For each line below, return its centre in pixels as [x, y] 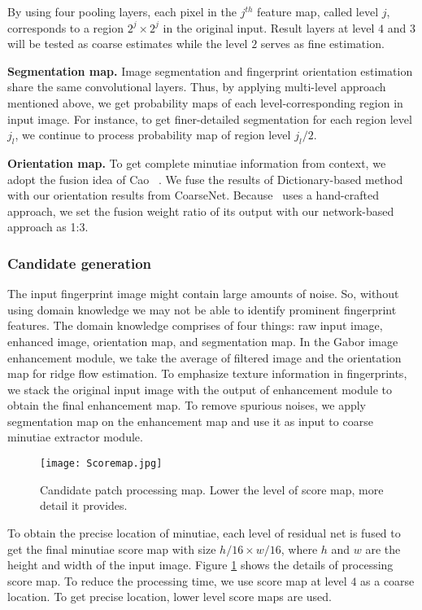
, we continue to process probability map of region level [153, 135]
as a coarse [387, 580]
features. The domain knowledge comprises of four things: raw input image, [195, 325]
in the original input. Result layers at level [269, 27]
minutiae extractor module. [75, 437]
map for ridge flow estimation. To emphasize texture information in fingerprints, [207, 373]
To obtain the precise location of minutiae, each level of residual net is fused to [204, 532]
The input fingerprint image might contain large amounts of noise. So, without [203, 294]
